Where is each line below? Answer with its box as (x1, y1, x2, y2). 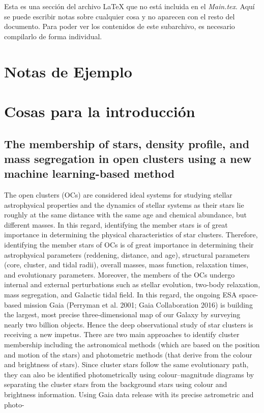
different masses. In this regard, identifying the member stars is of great (4, 219, 228, 230)
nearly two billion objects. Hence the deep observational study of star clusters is (4, 319, 253, 329)
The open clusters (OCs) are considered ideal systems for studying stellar (4, 189, 232, 200)
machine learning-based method (4, 166, 175, 181)
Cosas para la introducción (4, 100, 195, 121)
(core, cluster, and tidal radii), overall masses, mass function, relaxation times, (4, 259, 249, 270)
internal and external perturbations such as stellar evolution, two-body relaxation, (4, 279, 260, 290)
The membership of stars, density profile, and (4, 135, 250, 151)
